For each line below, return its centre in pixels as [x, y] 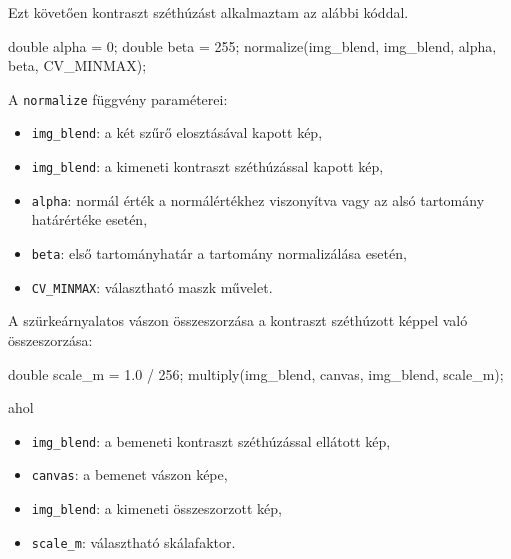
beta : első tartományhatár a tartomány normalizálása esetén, [219, 253]
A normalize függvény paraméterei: [118, 98]
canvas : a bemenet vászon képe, [129, 474]
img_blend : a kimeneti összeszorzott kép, [156, 508]
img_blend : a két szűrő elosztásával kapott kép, [177, 132]
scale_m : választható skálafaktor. [133, 541]
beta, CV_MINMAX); [77, 65]
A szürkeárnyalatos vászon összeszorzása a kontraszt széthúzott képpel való [238, 320]
